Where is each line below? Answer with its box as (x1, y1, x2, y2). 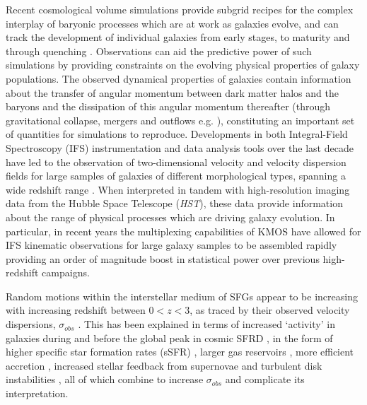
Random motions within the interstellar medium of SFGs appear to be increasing (6, 288, 358, 303)
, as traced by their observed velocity (190, 303, 350, 317)
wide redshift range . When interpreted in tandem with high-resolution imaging (6, 182, 350, 196)
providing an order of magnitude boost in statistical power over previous (6, 251, 320, 266)
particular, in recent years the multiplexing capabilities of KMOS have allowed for (6, 223, 361, 238)
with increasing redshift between (6, 303, 146, 317)
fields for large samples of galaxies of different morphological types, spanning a (6, 168, 346, 183)
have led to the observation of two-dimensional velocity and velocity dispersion (6, 154, 346, 169)
